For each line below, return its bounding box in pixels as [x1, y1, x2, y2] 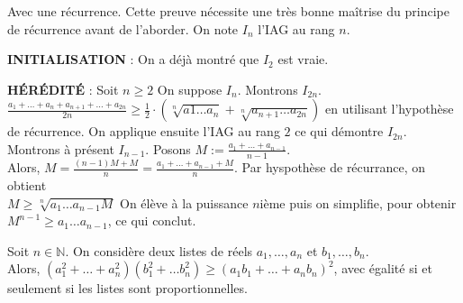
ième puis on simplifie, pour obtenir [259, 193, 457, 212]
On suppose [157, 79, 222, 98]
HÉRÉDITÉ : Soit [7, 79, 119, 98]
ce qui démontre [295, 122, 384, 141]
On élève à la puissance [120, 193, 249, 212]
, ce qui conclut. [107, 211, 196, 230]
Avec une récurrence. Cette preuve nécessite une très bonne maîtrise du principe [7, 2, 449, 20]
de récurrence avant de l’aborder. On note [7, 19, 239, 38]
